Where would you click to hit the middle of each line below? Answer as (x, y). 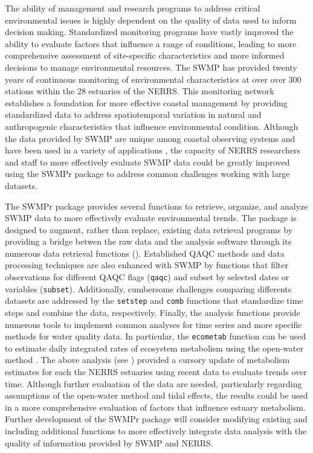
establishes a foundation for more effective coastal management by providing (146, 102)
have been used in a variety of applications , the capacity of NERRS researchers (153, 150)
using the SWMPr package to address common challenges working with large (147, 174)
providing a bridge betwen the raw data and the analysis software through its (148, 241)
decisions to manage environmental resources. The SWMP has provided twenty (151, 67)
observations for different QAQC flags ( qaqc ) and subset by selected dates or (147, 277)
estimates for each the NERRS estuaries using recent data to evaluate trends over (156, 372)
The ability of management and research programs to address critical (133, 8)
